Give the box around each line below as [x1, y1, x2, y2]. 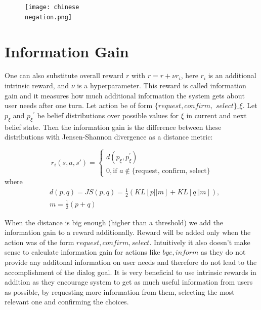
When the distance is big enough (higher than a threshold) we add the [5, 217, 223, 227]
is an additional [208, 70, 256, 81]
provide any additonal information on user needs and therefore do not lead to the [5, 257, 257, 267]
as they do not [201, 247, 246, 257]
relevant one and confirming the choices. [5, 296, 129, 307]
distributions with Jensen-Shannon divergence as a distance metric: [5, 131, 213, 142]
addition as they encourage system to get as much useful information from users [5, 277, 253, 287]
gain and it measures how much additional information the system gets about [5, 90, 245, 100]
